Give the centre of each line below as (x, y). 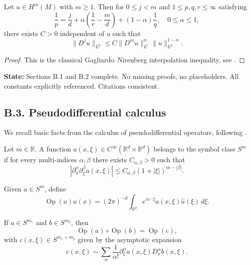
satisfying (233, 6)
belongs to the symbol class (194, 149)
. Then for (109, 6)
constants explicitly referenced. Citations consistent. (82, 85)
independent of (82, 33)
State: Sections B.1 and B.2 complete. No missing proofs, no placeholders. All (121, 76)
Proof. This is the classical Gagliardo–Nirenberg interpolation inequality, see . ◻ (125, 60)
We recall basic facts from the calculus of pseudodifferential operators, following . (125, 132)
